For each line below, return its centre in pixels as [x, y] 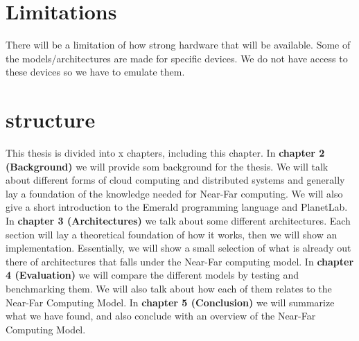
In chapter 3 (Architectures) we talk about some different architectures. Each [178, 220]
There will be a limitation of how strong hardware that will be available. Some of [178, 45]
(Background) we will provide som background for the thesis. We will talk [167, 166]
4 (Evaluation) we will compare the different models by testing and [152, 275]
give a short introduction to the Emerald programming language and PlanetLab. [177, 207]
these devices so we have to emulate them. [95, 72]
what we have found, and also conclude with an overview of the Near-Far [161, 316]
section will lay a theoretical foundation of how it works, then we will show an [172, 234]
